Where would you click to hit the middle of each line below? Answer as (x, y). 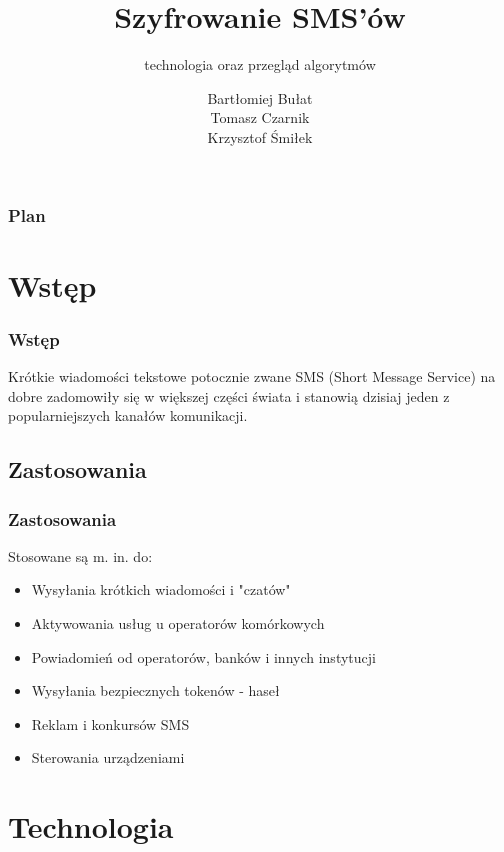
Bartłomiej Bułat (260, 97)
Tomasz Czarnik (260, 117)
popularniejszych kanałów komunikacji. (128, 415)
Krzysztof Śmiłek (260, 136)
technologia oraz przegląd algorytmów (260, 64)
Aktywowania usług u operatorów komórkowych (178, 622)
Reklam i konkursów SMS (110, 723)
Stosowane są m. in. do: (80, 555)
